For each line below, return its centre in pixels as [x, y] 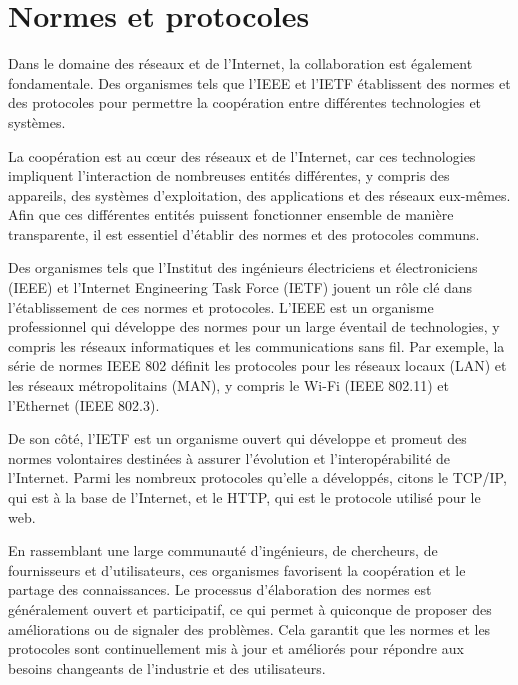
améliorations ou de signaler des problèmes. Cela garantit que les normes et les [249, 628]
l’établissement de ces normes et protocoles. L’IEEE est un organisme [221, 306]
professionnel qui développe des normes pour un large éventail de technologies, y [254, 326]
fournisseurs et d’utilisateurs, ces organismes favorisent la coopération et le [237, 569]
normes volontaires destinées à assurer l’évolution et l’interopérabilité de [229, 457]
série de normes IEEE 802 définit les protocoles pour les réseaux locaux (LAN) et [257, 365]
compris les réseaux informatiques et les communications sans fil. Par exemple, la [256, 345]
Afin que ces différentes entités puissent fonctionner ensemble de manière [231, 214]
